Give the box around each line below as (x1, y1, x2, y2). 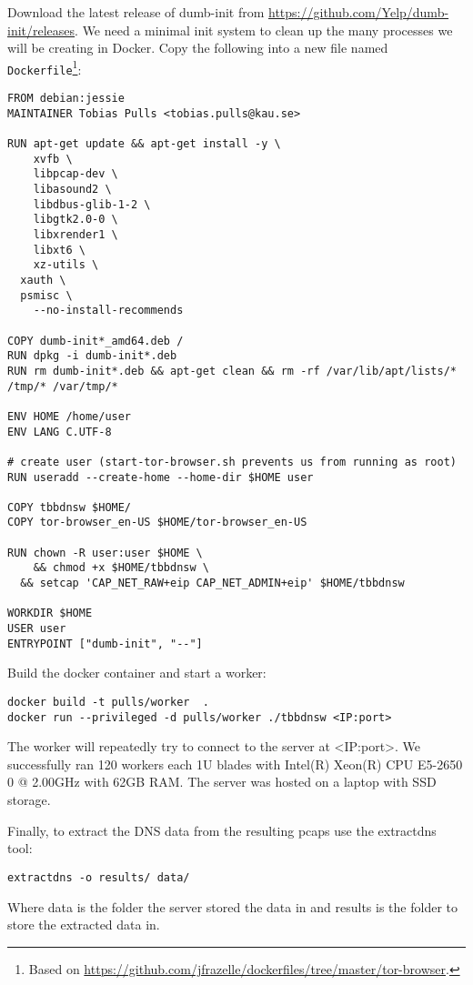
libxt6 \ (33, 243, 86, 256)
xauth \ (20, 273, 66, 286)
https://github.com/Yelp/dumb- (268, 3, 449, 21)
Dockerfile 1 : (7, 56, 82, 78)
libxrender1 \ (33, 228, 118, 241)
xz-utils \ (33, 258, 99, 272)
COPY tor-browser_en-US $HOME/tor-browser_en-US (7, 516, 307, 529)
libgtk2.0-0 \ (33, 213, 118, 226)
